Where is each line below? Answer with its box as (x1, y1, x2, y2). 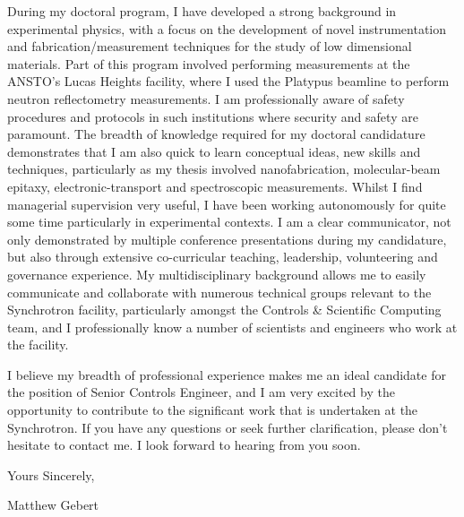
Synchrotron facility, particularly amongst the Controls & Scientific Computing (7, 300, 442, 319)
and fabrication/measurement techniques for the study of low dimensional (7, 37, 412, 56)
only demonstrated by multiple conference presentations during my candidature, (7, 229, 447, 248)
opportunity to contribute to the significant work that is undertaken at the (7, 401, 418, 419)
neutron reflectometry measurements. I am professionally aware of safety (7, 89, 405, 108)
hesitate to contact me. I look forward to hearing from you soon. (7, 435, 361, 454)
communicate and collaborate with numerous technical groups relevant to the (7, 282, 432, 301)
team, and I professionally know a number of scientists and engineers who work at (7, 317, 458, 336)
